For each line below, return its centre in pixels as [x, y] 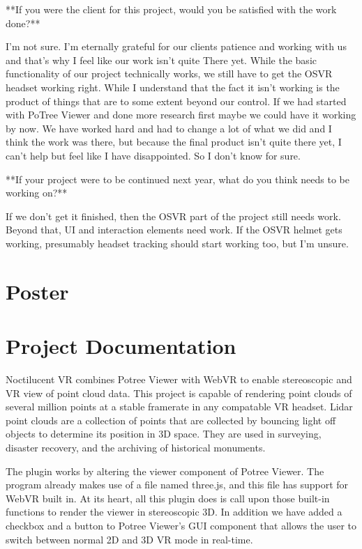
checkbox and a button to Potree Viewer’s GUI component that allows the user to [181, 525]
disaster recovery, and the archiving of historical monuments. [136, 447]
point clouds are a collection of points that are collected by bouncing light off [171, 420]
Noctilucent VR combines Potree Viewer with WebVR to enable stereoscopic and [179, 379]
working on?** [37, 193]
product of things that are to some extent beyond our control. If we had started [176, 101]
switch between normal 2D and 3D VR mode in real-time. [129, 539]
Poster [37, 291]
